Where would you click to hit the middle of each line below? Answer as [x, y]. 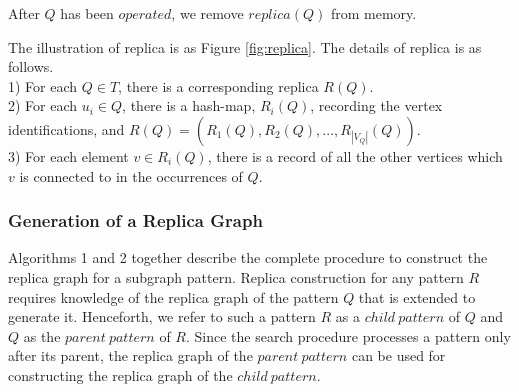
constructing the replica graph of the [120, 374]
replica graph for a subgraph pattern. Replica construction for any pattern [236, 276]
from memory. [373, 13]
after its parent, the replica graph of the [130, 355]
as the [42, 335]
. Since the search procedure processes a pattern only [348, 335]
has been [87, 13]
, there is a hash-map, [189, 105]
